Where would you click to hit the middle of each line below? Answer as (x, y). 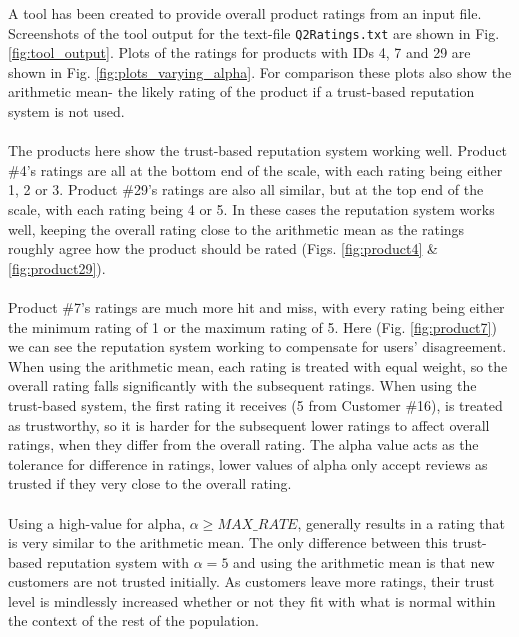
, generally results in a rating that (401, 522)
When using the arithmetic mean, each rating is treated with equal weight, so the (258, 365)
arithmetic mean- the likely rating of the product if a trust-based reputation (241, 91)
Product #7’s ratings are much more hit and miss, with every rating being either (256, 306)
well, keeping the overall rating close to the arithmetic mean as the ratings (236, 228)
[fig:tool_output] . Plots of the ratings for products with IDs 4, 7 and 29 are (239, 52)
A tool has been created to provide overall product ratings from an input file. (245, 13)
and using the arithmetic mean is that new (364, 561)
